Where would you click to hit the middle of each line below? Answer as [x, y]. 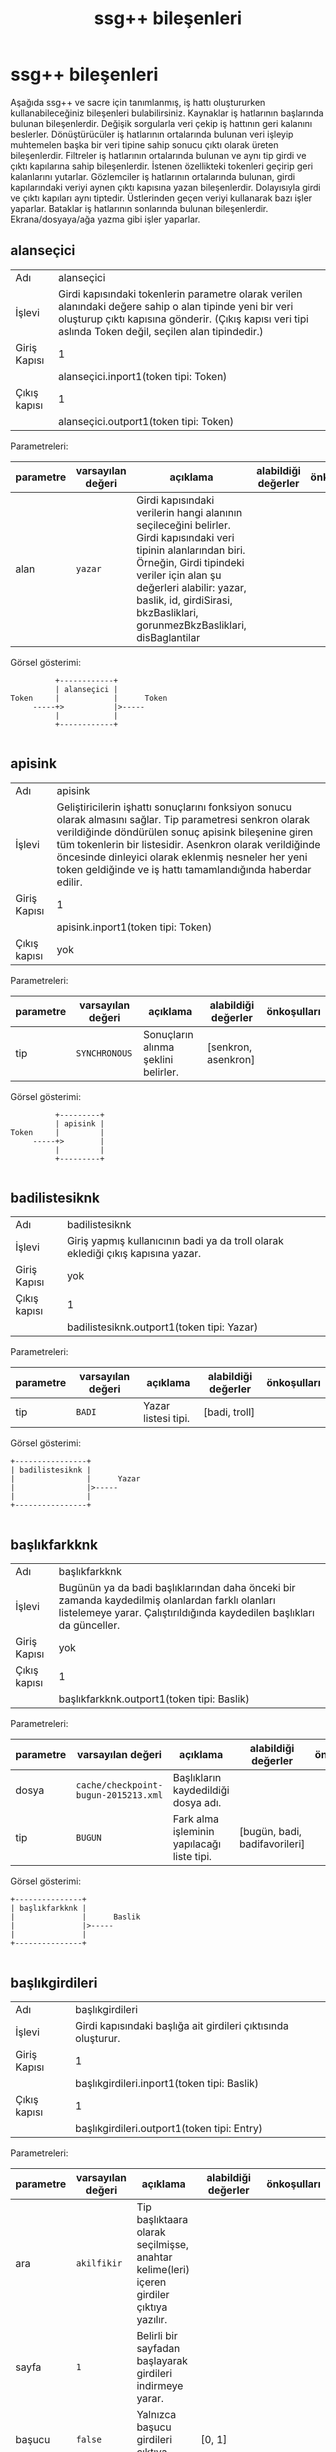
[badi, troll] [229, 1412]
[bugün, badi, [270, 1832]
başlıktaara [162, 2219]
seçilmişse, [162, 2244]
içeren [151, 2282]
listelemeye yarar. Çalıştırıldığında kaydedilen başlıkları [186, 1613]
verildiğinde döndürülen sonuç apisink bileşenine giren [184, 832]
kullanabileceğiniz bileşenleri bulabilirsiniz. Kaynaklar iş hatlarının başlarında [167, 113]
